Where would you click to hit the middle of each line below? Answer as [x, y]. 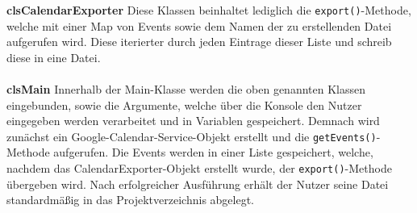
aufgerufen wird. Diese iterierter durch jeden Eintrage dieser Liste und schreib [199, 42]
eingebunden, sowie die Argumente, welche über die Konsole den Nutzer [184, 104]
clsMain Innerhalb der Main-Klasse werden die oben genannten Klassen [186, 89]
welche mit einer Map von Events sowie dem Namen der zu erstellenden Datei [199, 25]
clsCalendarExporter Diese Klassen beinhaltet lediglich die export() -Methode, [209, 10]
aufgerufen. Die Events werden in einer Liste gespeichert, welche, [213, 152]
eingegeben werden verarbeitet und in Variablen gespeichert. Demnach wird [193, 121]
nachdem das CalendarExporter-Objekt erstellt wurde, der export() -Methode [199, 168]
